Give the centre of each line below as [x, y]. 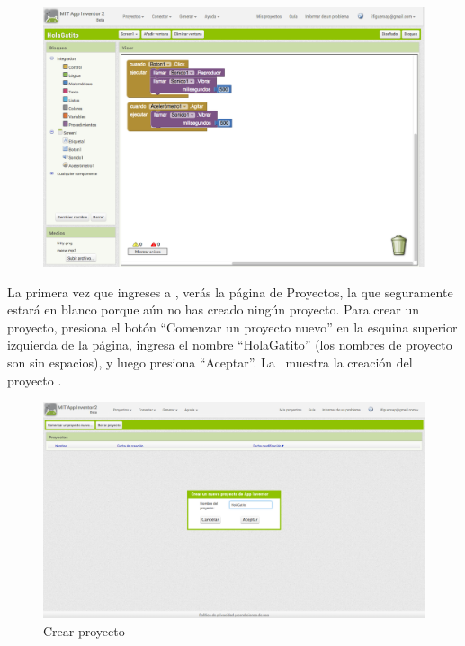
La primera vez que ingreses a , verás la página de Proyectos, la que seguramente [230, 292]
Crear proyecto [84, 630]
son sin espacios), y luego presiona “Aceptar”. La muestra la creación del [210, 362]
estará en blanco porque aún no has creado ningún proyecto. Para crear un [213, 310]
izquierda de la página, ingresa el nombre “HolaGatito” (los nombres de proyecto [230, 345]
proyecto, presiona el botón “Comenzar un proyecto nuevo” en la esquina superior [232, 327]
